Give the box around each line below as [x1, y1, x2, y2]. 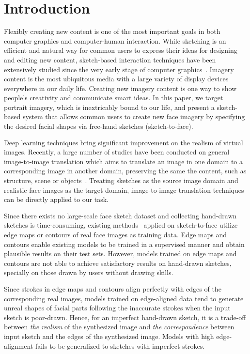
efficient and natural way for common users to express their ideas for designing [4, 45, 237, 55]
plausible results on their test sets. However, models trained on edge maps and [4, 248, 237, 259]
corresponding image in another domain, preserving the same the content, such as [4, 166, 247, 176]
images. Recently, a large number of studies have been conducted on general [4, 147, 230, 157]
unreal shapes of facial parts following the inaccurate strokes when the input [4, 303, 231, 313]
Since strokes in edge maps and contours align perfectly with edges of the [4, 283, 221, 293]
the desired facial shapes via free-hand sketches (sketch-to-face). [4, 121, 193, 131]
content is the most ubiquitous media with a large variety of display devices [4, 74, 229, 84]
